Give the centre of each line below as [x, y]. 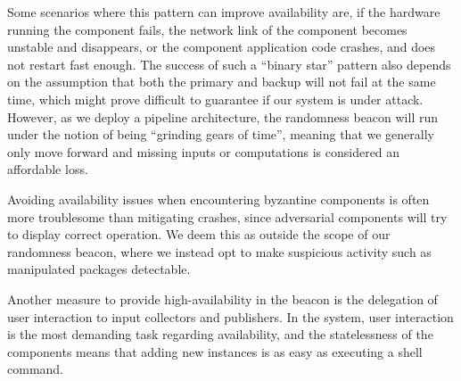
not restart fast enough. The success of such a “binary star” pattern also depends [229, 64]
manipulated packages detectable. [99, 269]
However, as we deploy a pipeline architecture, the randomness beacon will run [223, 116]
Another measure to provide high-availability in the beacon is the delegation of [222, 298]
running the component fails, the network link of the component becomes [207, 29]
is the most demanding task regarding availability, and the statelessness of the [220, 334]
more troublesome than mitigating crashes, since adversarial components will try [227, 216]
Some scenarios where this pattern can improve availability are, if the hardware [224, 12]
